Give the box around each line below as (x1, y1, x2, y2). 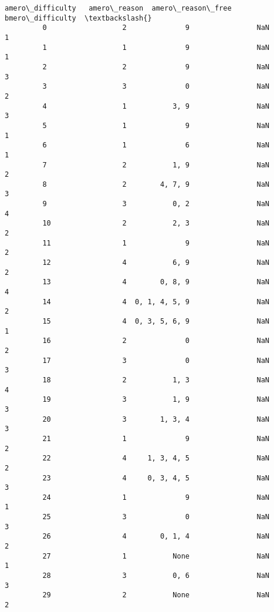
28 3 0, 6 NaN (42, 571, 270, 580)
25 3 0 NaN (42, 513, 270, 522)
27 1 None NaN (42, 552, 270, 560)
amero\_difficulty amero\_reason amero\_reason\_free (5, 4, 232, 12)
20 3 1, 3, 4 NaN (42, 415, 270, 423)
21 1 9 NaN (42, 434, 270, 443)
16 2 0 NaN (42, 337, 270, 345)
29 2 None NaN (42, 591, 270, 600)
